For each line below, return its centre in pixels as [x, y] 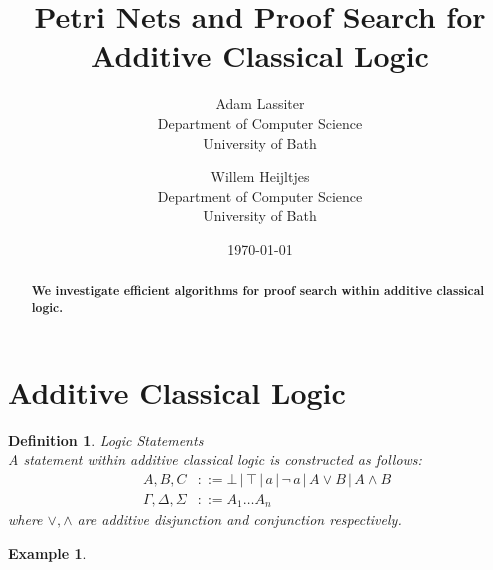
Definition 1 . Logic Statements [106, 439]
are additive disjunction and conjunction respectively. [239, 519]
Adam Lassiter [260, 103]
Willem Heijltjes [260, 176]
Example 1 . [47, 552]
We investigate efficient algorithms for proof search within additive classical [258, 291]
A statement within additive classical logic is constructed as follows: [215, 459]
